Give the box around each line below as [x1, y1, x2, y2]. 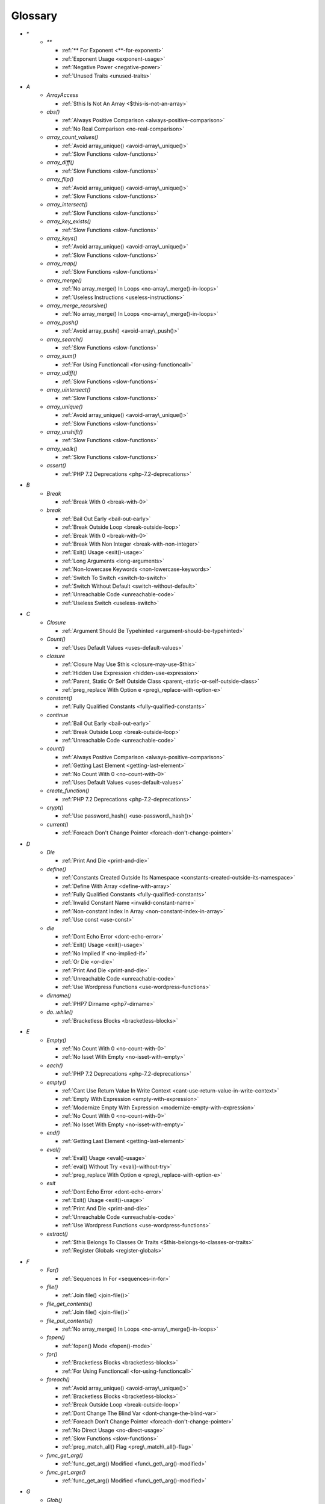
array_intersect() [46, 201, 88, 208]
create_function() [46, 787, 90, 794]
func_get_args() [46, 1469, 86, 1476]
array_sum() [46, 353, 76, 360]
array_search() [46, 336, 84, 343]
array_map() [46, 260, 78, 267]
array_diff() [46, 159, 75, 166]
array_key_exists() [46, 218, 91, 225]
